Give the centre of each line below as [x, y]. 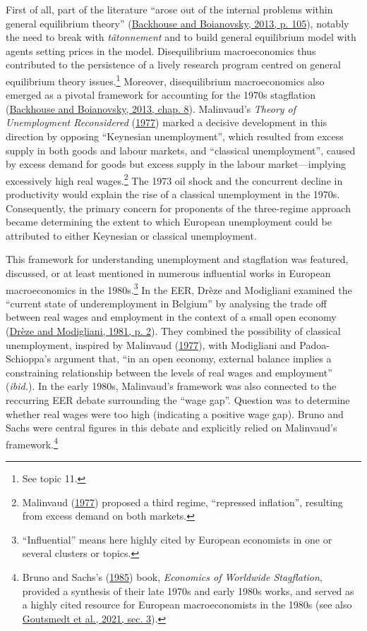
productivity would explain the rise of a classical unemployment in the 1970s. [173, 194]
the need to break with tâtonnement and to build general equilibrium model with [181, 37]
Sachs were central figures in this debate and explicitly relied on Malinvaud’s [172, 428]
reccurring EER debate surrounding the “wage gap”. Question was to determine [178, 400]
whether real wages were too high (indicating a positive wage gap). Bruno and [175, 413]
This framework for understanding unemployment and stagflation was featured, [177, 259]
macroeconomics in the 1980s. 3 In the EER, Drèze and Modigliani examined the [179, 288]
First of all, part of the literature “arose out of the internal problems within [169, 9]
